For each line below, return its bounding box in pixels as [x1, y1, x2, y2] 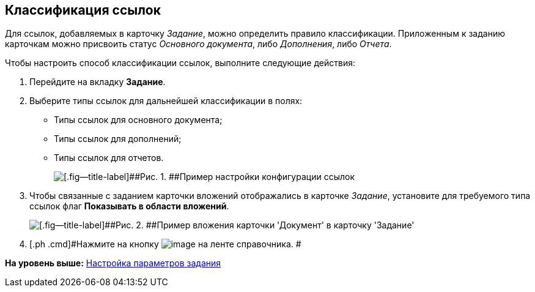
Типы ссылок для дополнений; [54, 133, 182, 144]
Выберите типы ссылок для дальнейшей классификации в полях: [29, 95, 303, 107]
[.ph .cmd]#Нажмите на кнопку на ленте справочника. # [29, 239, 301, 250]
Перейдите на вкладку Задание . [29, 77, 166, 88]
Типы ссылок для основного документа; [54, 114, 223, 125]
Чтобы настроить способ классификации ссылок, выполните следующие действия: [5, 58, 356, 69]
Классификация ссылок [5, 2, 161, 18]
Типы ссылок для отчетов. [54, 152, 164, 163]
